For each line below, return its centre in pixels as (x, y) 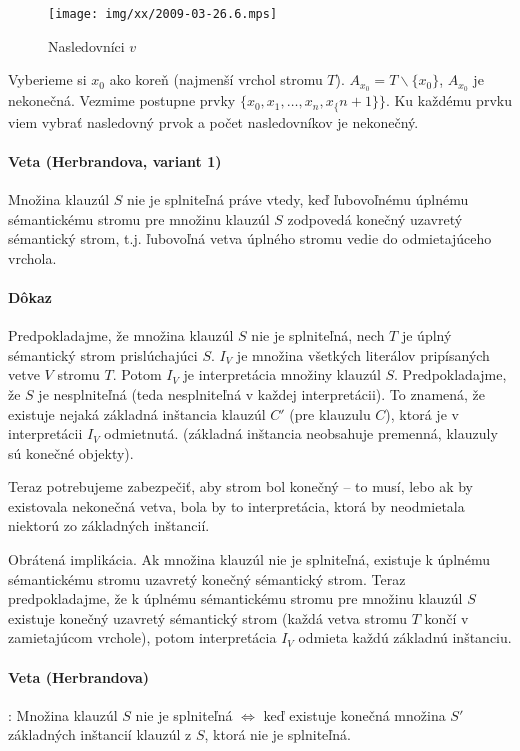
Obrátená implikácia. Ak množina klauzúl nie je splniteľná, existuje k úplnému (249, 559)
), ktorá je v (422, 413)
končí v (446, 617)
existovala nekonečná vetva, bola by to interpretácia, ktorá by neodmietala (236, 505)
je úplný (426, 335)
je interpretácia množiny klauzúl (282, 374)
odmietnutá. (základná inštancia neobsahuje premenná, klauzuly (301, 433)
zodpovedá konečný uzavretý (375, 218)
